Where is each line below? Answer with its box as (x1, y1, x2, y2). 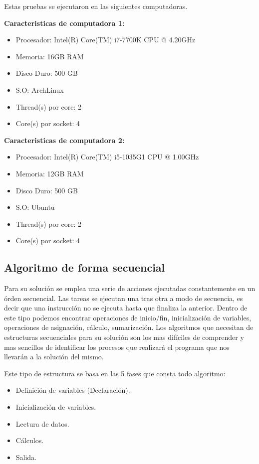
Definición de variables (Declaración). (15, 385, 130, 395)
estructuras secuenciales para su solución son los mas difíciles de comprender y (4, 332, 244, 342)
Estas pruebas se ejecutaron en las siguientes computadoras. (4, 1, 188, 11)
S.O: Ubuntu (15, 202, 55, 212)
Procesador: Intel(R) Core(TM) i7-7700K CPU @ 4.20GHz (15, 34, 196, 45)
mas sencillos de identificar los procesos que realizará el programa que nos (4, 341, 230, 352)
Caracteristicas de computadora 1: (4, 17, 125, 28)
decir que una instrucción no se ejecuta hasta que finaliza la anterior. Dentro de (4, 303, 248, 313)
